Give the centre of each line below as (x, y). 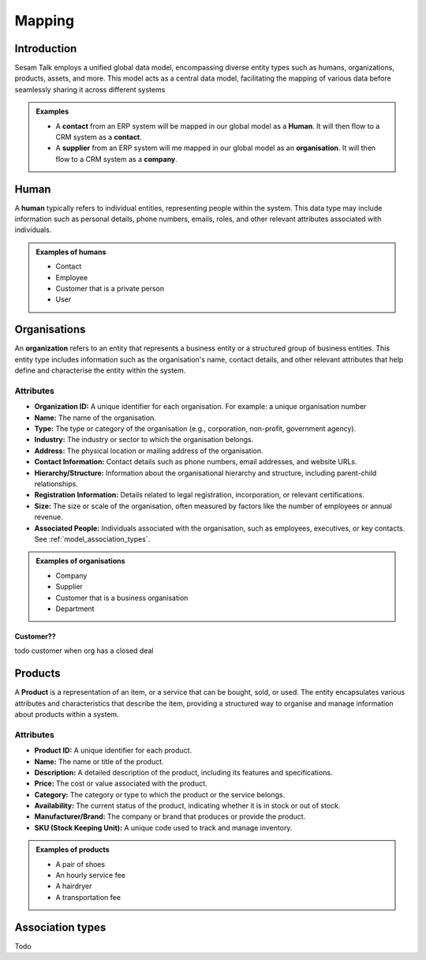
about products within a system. (67, 714)
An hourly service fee (91, 876)
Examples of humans (71, 252)
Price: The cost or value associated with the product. (121, 784)
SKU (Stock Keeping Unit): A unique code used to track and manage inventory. (163, 827)
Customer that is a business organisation (122, 598)
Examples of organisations (80, 561)
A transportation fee (88, 897)
